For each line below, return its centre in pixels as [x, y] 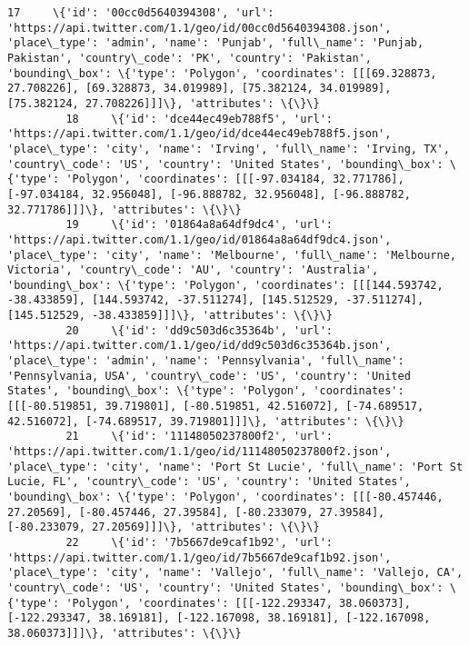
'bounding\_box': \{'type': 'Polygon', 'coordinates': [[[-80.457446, [225, 497]
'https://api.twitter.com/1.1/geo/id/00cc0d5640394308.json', [200, 28]
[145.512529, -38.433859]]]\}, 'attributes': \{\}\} [170, 316]
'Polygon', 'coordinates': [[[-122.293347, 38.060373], [238, 603]
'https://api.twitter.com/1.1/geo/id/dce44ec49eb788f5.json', [200, 134]
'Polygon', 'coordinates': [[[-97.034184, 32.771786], [235, 179]
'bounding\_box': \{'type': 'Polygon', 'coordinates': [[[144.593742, [225, 285]
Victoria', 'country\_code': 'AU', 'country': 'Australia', [193, 270]
